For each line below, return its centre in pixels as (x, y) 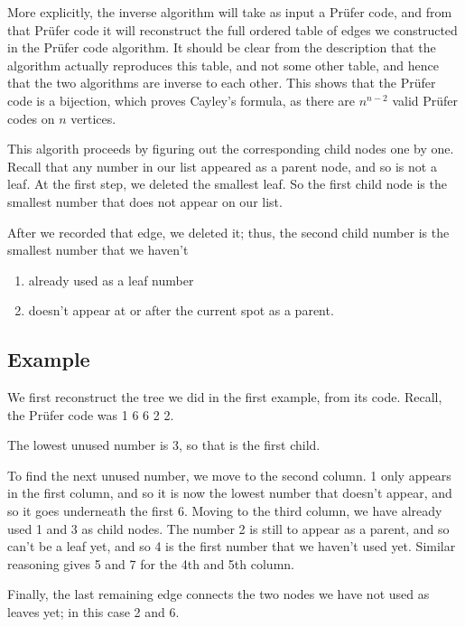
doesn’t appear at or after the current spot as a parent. (181, 310)
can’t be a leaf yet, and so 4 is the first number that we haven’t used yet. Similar (232, 546)
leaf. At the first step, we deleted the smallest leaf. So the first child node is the (227, 184)
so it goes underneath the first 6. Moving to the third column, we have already (225, 511)
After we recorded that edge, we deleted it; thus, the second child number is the (228, 232)
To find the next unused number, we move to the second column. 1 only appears (229, 475)
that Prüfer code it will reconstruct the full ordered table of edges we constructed (232, 29)
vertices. (93, 118)
